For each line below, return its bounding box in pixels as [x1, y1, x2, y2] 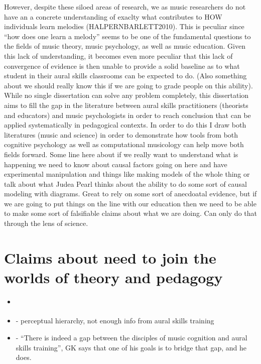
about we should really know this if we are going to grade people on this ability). [4, 80, 253, 90]
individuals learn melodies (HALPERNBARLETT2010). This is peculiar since [4, 21, 244, 32]
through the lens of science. [4, 218, 88, 228]
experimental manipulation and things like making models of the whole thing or [4, 169, 250, 179]
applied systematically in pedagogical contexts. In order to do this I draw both [4, 119, 246, 130]
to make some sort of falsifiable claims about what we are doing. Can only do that [4, 208, 257, 218]
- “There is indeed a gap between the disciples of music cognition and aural [16, 332, 247, 342]
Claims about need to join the [4, 247, 216, 268]
